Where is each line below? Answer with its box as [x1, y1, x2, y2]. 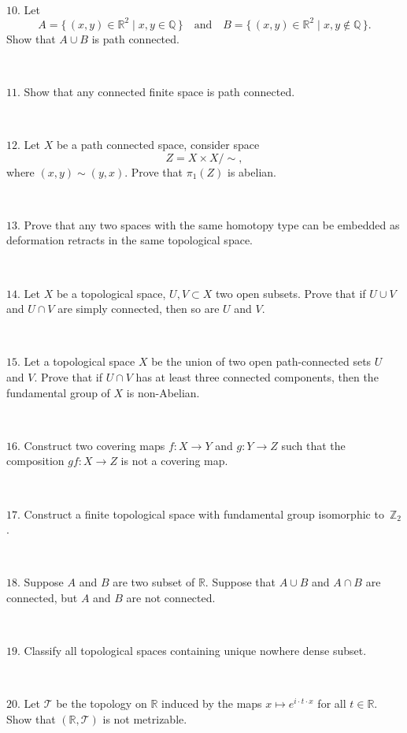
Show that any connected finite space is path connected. [24, 83, 295, 99]
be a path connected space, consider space [56, 136, 260, 153]
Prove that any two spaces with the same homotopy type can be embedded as [24, 216, 400, 233]
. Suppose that [205, 574, 276, 590]
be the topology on [56, 695, 147, 712]
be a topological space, [56, 285, 166, 301]
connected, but [6, 589, 78, 605]
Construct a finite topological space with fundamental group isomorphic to [24, 505, 384, 522]
